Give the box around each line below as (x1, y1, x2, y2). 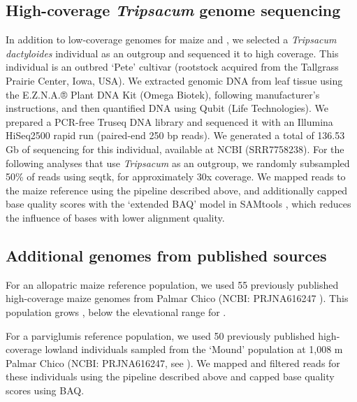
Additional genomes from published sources (6, 244, 327, 266)
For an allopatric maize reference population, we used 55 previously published (6, 277, 339, 292)
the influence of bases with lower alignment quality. (6, 210, 225, 224)
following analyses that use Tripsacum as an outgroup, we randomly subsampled (6, 155, 350, 170)
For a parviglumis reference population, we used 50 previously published (6, 328, 315, 343)
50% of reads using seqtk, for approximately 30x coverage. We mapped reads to (6, 169, 346, 184)
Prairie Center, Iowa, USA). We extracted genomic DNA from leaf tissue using (6, 73, 343, 87)
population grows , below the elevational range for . (6, 304, 226, 319)
